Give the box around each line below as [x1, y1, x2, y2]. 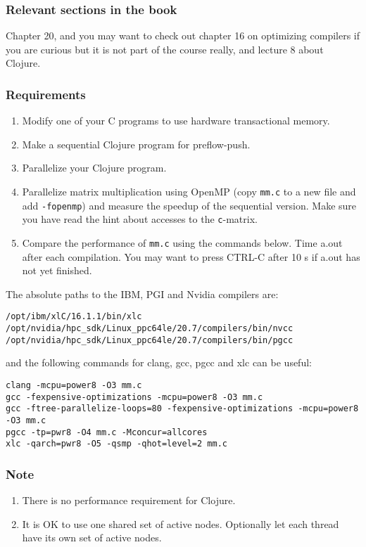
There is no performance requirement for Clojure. [22, 493, 236, 508]
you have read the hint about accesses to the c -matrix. [22, 212, 258, 226]
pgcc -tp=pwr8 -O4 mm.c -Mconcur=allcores [6, 427, 208, 437]
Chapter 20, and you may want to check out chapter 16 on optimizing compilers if [6, 28, 360, 43]
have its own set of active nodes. [22, 530, 162, 545]
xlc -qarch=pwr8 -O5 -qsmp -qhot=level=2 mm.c [6, 439, 227, 449]
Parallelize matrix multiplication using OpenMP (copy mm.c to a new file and [22, 184, 356, 198]
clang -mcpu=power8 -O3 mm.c [6, 380, 142, 390]
